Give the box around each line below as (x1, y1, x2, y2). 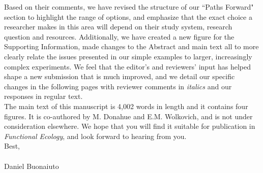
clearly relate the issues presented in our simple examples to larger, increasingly (4, 51, 252, 61)
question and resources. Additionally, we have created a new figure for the (4, 31, 235, 42)
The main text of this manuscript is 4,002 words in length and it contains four (4, 100, 248, 111)
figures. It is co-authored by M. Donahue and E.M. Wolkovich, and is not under (4, 111, 253, 121)
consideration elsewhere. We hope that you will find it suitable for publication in (4, 121, 255, 131)
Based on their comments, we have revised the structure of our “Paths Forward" (4, 2, 254, 12)
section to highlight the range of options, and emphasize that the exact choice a (4, 11, 252, 22)
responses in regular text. (4, 91, 83, 101)
